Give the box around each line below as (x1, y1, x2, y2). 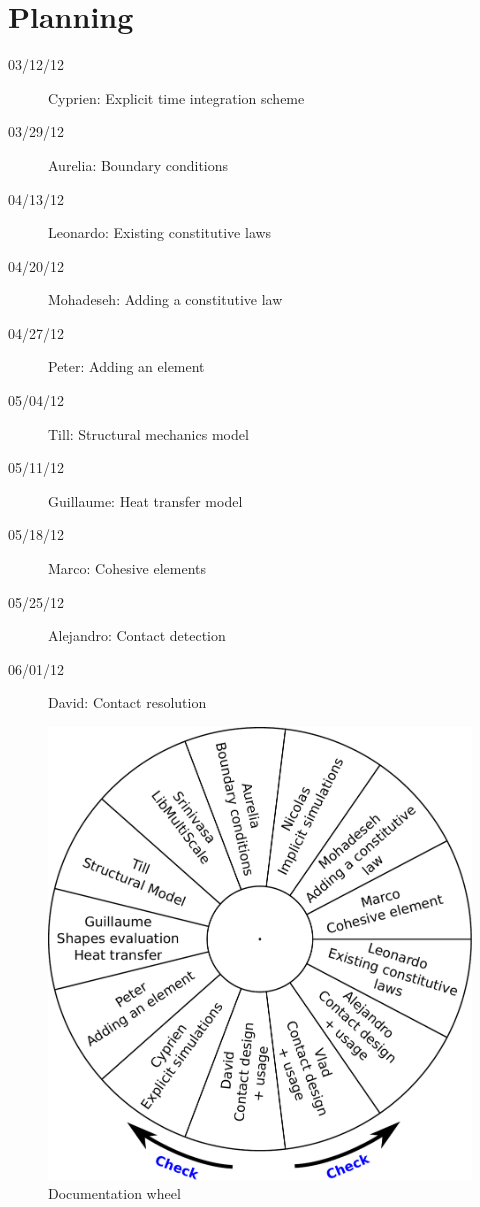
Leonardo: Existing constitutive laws (48, 222, 272, 243)
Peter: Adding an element (48, 356, 205, 377)
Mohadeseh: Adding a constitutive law (48, 289, 283, 310)
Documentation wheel (48, 1183, 181, 1204)
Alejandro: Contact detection (48, 625, 226, 646)
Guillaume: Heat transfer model (48, 490, 243, 511)
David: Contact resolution (48, 692, 207, 713)
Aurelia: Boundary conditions (48, 154, 229, 175)
